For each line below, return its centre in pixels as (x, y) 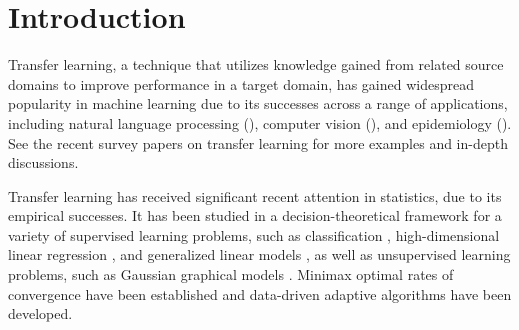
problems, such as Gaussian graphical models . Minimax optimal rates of (231, 274)
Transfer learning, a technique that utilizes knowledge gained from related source (256, 64)
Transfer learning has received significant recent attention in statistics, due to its (255, 195)
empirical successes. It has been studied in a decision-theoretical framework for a (255, 215)
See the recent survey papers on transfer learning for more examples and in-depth (258, 142)
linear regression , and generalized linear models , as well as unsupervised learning (259, 254)
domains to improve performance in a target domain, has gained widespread (241, 83)
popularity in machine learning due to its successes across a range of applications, (258, 103)
